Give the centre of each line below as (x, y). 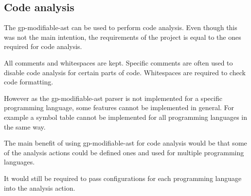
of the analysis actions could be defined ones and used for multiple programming (124, 152)
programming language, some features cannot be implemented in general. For (119, 107)
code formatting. (29, 82)
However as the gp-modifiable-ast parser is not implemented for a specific (113, 98)
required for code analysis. (43, 46)
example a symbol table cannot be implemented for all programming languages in (125, 117)
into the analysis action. (40, 188)
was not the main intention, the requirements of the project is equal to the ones (123, 37)
